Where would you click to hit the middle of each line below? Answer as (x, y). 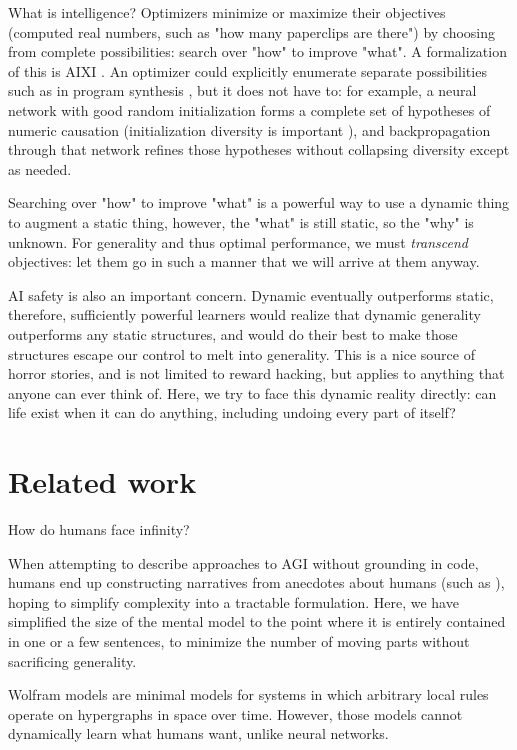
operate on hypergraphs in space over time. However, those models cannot (235, 713)
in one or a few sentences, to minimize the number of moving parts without (239, 640)
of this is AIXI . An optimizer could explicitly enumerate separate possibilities (247, 70)
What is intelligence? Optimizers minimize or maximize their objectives (227, 12)
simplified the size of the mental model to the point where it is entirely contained (257, 621)
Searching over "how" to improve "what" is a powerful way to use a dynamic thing (259, 202)
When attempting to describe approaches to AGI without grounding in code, (243, 562)
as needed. (40, 168)
